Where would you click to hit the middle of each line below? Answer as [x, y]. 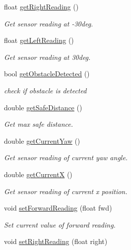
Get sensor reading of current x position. [66, 191]
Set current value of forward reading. [60, 224]
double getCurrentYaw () [42, 140]
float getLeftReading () [39, 40]
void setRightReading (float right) [56, 241]
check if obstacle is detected [45, 90]
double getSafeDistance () [43, 107]
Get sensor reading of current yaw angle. [66, 157]
